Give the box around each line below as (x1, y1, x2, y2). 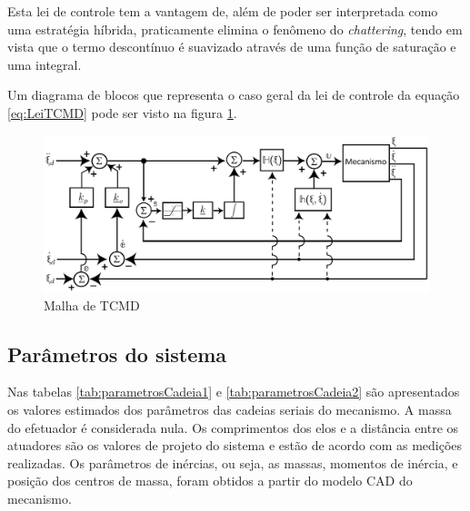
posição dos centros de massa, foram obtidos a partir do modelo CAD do (7, 471, 413, 490)
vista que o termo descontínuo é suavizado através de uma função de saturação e (7, 37, 456, 56)
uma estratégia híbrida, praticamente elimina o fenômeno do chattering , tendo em (7, 19, 463, 38)
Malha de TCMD (44, 295, 140, 314)
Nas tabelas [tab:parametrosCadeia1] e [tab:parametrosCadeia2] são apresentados (7, 382, 460, 401)
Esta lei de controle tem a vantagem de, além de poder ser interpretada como (7, 2, 438, 20)
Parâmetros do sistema (7, 339, 227, 368)
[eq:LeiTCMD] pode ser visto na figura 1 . (7, 103, 237, 122)
